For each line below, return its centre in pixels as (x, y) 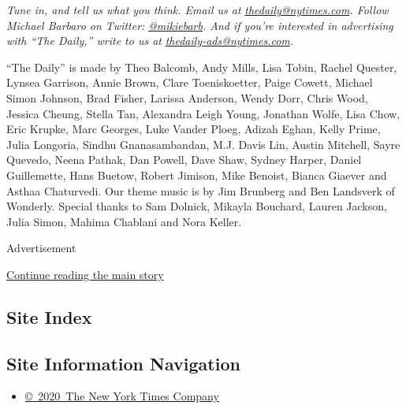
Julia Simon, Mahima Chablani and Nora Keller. (124, 221)
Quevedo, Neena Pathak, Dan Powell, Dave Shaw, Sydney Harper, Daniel (184, 160)
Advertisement (41, 248)
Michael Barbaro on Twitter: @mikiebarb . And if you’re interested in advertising (200, 25)
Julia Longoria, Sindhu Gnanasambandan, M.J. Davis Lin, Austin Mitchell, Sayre (203, 144)
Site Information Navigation (123, 363)
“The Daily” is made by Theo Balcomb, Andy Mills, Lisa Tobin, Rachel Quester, (202, 67)
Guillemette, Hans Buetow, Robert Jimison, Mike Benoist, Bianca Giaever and (197, 175)
